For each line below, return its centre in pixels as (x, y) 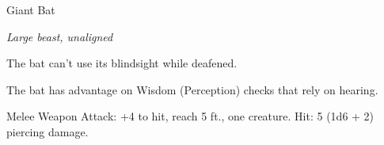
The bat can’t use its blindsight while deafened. (122, 63)
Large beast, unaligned (60, 36)
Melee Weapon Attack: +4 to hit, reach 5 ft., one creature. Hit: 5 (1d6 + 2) (190, 116)
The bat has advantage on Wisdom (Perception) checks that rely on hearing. (192, 89)
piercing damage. (48, 131)
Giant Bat (31, 10)
